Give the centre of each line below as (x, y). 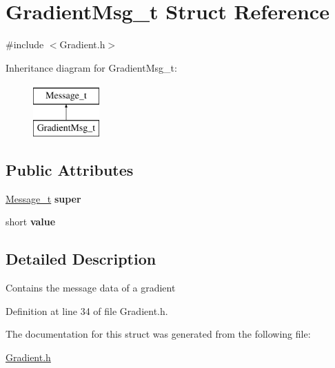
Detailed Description (81, 259)
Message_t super (43, 198)
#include (25, 44)
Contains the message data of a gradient (91, 288)
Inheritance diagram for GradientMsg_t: (91, 67)
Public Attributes (70, 169)
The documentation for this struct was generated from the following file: (158, 334)
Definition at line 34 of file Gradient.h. (87, 310)
